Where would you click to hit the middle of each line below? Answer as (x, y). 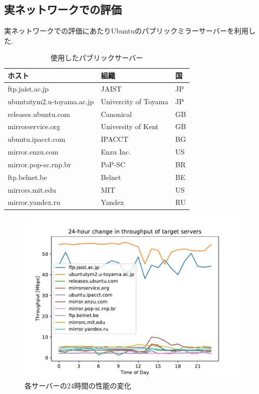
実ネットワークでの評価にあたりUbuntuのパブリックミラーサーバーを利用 (126, 31)
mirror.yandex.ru (34, 202)
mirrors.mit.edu (32, 189)
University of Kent (130, 126)
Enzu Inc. (116, 152)
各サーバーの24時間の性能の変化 (78, 386)
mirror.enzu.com (33, 152)
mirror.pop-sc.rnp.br (39, 164)
